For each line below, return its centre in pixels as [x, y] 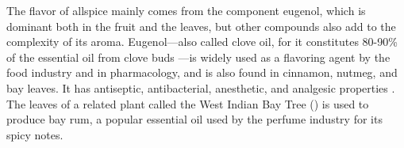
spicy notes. [35, 134]
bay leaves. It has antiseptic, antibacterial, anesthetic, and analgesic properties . [201, 87]
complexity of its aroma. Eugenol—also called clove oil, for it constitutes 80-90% [202, 42]
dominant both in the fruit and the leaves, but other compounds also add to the [201, 26]
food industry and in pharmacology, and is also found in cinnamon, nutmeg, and [202, 72]
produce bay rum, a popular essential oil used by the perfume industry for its [194, 119]
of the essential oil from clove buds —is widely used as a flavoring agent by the [198, 57]
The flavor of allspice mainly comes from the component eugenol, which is [186, 10]
